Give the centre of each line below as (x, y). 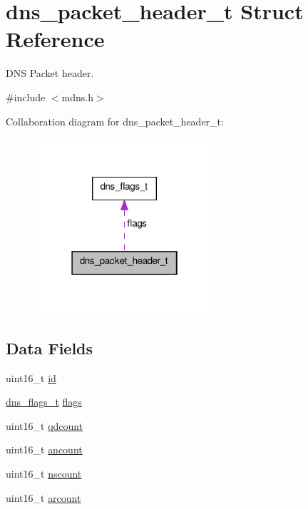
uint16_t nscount (44, 473)
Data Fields (50, 348)
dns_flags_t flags (44, 402)
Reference (55, 39)
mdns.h (77, 97)
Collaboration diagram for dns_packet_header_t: (115, 121)
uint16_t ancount (44, 449)
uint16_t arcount (43, 497)
